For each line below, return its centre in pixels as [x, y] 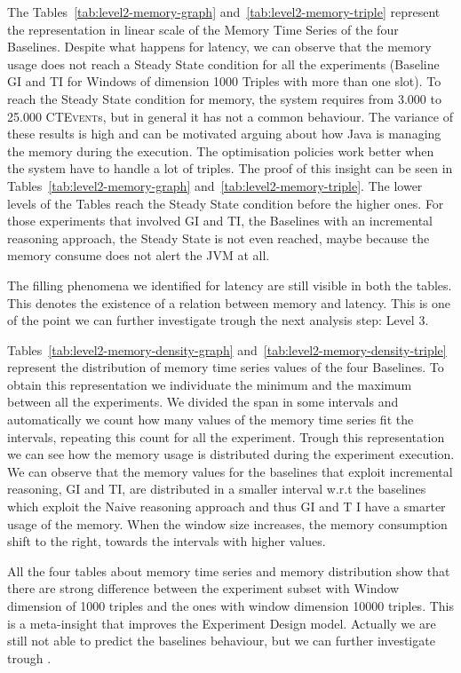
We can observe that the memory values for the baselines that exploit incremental [230, 471]
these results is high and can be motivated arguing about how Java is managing [224, 134]
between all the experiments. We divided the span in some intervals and [203, 402]
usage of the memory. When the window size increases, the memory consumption [227, 523]
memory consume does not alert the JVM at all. [139, 255]
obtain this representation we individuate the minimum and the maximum [210, 384]
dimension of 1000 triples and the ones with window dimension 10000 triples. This [230, 606]
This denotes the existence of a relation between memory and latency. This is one [229, 302]
